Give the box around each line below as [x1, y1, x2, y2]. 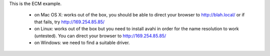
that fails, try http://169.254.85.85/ [34, 19, 105, 25]
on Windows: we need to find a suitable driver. [34, 40, 130, 46]
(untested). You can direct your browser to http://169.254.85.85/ [34, 33, 166, 39]
